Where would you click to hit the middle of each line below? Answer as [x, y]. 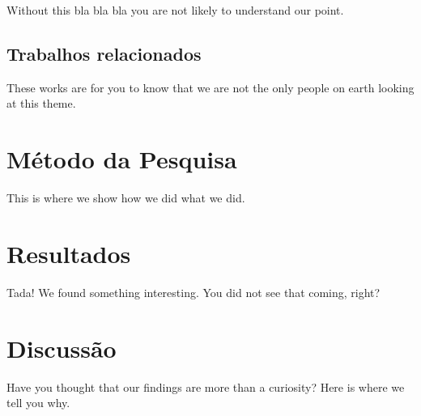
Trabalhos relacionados [104, 53]
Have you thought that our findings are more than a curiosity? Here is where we [206, 386]
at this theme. [41, 103]
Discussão [62, 348]
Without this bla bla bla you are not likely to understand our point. [175, 10]
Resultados [69, 253]
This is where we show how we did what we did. [126, 198]
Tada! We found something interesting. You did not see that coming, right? [193, 292]
